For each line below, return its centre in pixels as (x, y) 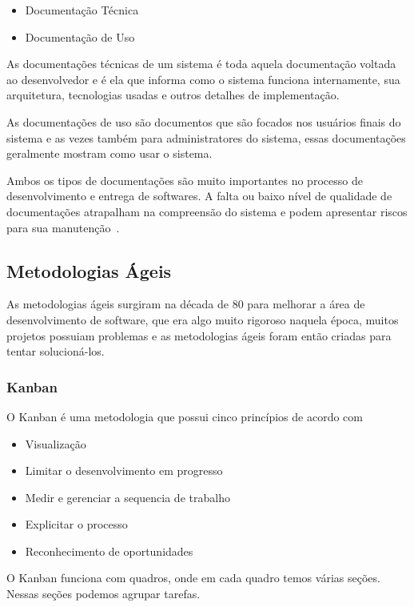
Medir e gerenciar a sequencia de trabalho (127, 497)
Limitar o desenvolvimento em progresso (124, 470)
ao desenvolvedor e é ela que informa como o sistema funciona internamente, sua (203, 79)
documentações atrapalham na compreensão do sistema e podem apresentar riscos (207, 211)
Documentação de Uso (80, 36)
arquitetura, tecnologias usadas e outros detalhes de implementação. (173, 95)
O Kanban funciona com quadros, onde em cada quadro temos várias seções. (193, 578)
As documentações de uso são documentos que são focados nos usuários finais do (204, 121)
